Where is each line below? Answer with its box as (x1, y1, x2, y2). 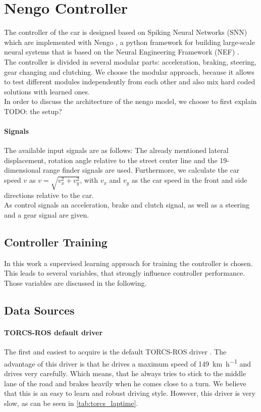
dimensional (4, 165, 41, 175)
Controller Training (4, 234, 108, 249)
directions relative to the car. (4, 189, 94, 200)
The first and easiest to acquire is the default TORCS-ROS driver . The (4, 346, 227, 357)
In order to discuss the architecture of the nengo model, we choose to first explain (4, 96, 257, 107)
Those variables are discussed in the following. (4, 277, 147, 288)
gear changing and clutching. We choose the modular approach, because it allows (4, 66, 254, 77)
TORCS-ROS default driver (4, 327, 103, 337)
